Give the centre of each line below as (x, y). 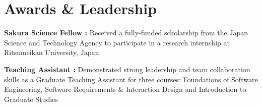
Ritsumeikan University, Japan (52, 52)
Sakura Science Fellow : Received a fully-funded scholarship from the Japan (126, 33)
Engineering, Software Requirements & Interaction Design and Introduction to (125, 89)
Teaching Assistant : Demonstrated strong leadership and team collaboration (127, 69)
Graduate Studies (31, 99)
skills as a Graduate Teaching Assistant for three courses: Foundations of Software (131, 79)
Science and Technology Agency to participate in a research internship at (117, 42)
